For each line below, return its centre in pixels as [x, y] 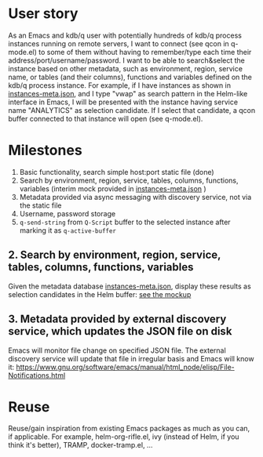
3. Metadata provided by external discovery [117, 319]
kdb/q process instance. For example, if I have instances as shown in [120, 85]
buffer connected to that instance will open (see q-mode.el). [106, 118]
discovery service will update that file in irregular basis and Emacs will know [131, 358]
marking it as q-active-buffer [68, 230]
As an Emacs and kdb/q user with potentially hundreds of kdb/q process [125, 35]
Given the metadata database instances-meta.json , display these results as [130, 286]
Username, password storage [68, 213]
